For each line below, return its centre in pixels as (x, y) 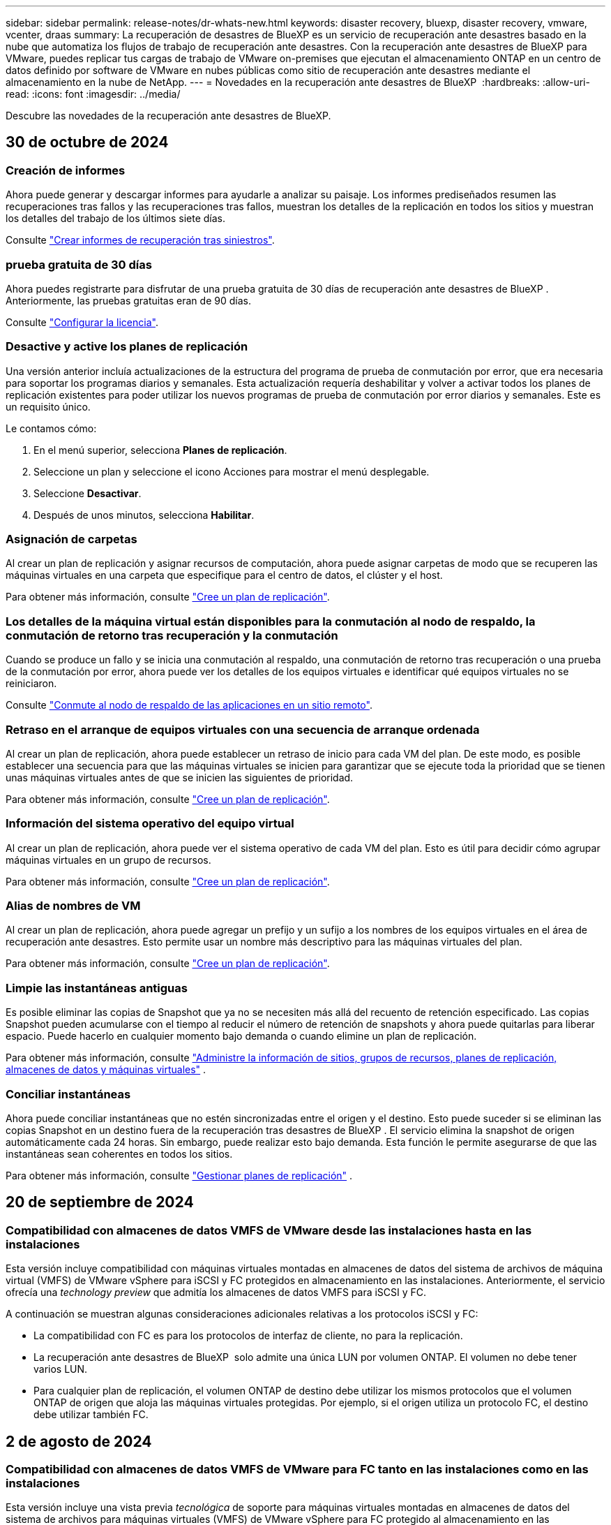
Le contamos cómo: (51, 428)
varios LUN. (61, 1369)
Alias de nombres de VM (73, 906)
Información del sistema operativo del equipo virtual (150, 824)
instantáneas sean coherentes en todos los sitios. (119, 1154)
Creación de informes (66, 170)
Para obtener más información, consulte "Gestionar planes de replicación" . (179, 1175)
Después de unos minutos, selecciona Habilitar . (144, 515)
